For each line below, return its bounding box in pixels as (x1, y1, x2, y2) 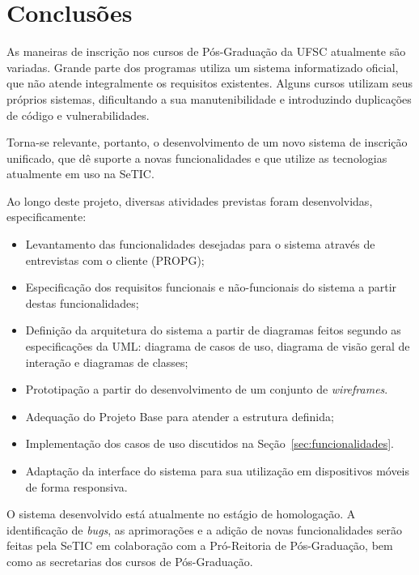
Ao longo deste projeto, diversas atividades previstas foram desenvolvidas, (6, 192, 373, 209)
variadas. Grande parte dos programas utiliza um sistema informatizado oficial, (6, 58, 399, 75)
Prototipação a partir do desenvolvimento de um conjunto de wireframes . (25, 381, 388, 398)
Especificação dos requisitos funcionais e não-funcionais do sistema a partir (25, 279, 397, 296)
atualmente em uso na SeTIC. (6, 165, 154, 182)
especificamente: (6, 208, 87, 225)
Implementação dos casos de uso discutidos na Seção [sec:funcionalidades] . (25, 435, 395, 452)
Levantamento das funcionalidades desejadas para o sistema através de (25, 236, 375, 253)
